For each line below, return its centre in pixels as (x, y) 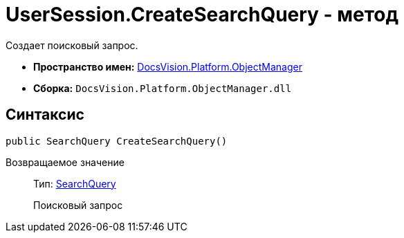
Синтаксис (45, 115)
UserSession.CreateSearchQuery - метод (202, 15)
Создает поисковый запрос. (72, 45)
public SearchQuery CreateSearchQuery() (117, 141)
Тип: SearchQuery (75, 183)
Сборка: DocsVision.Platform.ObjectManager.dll (163, 88)
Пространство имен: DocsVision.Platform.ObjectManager (168, 66)
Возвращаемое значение (65, 162)
